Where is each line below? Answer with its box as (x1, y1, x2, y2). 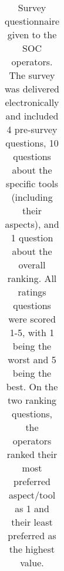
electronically (5, 95, 59, 109)
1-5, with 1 (9, 326, 55, 339)
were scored (8, 312, 56, 326)
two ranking (7, 393, 57, 407)
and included (5, 109, 59, 122)
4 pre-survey (6, 122, 58, 136)
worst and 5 (8, 353, 56, 366)
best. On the (6, 380, 58, 393)
